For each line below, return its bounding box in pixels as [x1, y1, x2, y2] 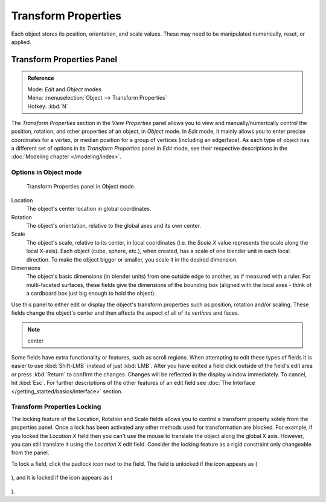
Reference [27, 74, 54, 82]
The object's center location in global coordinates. [26, 205, 152, 213]
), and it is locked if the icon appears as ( [11, 474, 113, 481]
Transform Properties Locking [11, 402, 101, 411]
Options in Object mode [11, 168, 82, 176]
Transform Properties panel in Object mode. [26, 183, 136, 190]
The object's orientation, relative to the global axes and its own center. [26, 222, 202, 229]
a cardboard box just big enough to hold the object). [26, 290, 156, 297]
